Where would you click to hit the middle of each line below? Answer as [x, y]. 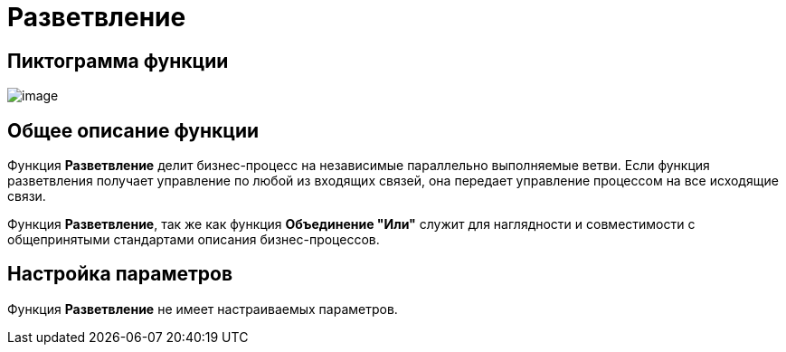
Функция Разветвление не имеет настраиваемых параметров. [203, 309]
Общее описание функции [133, 130]
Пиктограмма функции [118, 61]
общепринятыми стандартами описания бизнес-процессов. [194, 240]
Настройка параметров [120, 274]
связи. [27, 196]
